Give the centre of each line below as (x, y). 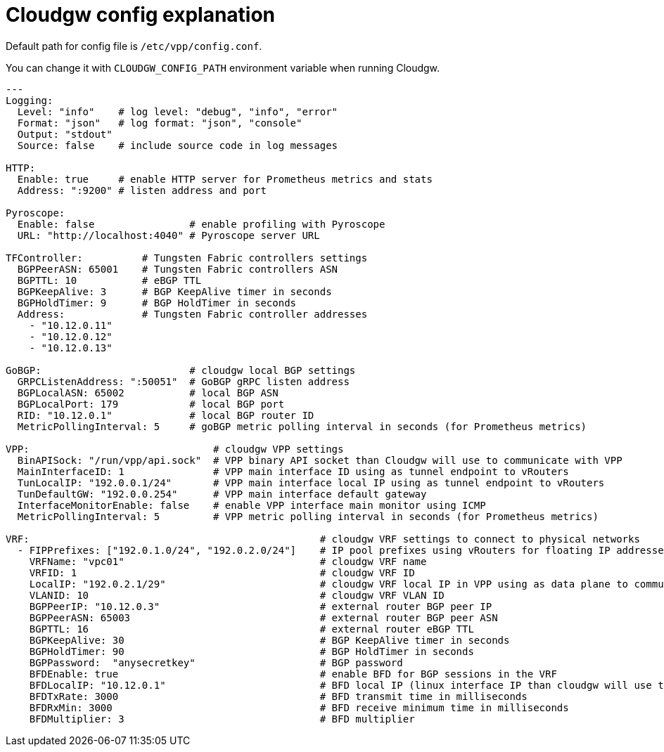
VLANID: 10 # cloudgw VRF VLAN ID (237, 595)
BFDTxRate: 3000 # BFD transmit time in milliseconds (278, 696)
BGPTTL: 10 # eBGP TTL (109, 280)
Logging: (30, 100)
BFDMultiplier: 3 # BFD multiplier (222, 719)
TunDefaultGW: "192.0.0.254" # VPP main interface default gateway (222, 494)
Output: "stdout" (65, 134)
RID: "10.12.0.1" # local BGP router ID (166, 415)
